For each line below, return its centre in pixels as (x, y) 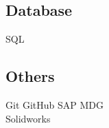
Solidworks (28, 118)
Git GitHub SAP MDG (55, 105)
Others (30, 76)
